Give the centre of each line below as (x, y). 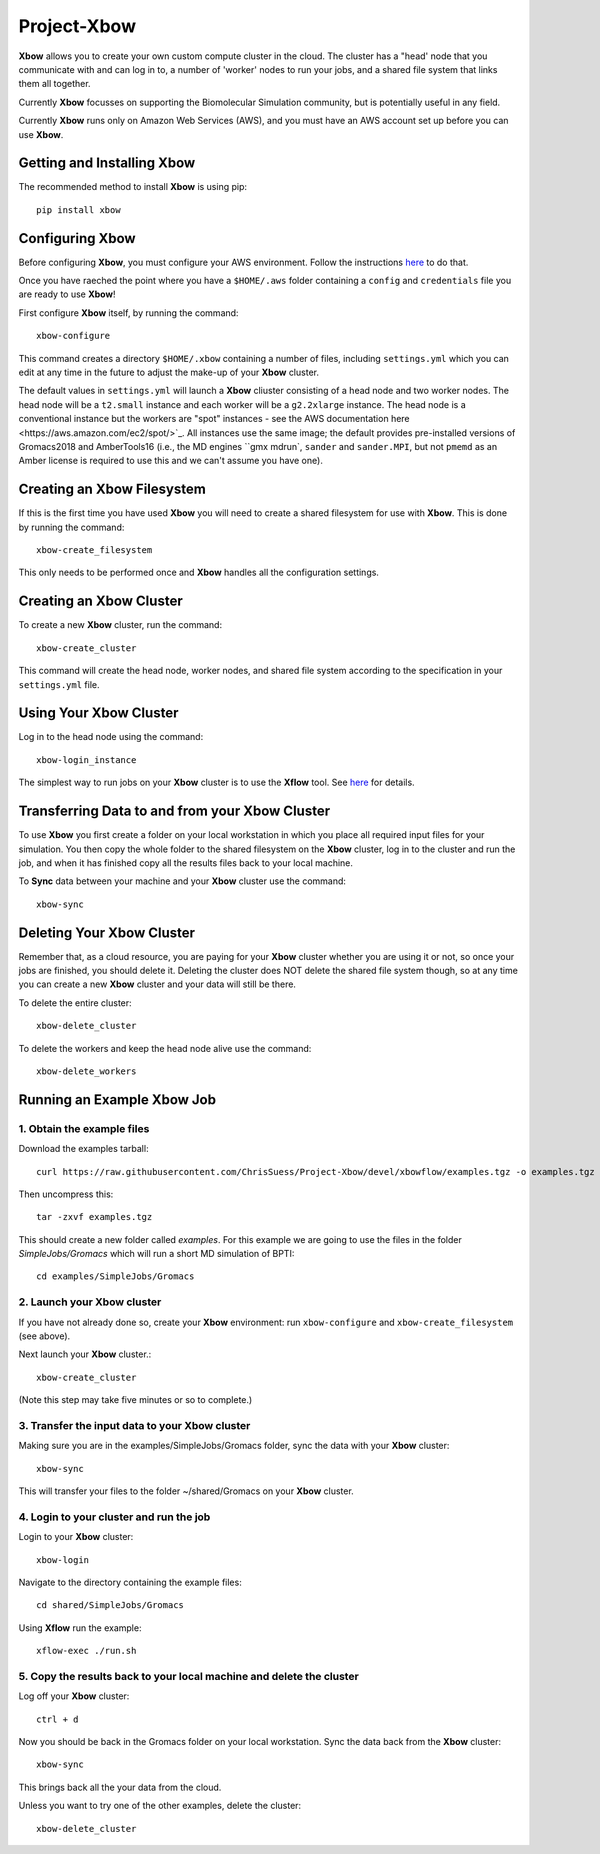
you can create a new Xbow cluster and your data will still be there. (157, 984)
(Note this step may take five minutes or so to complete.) (135, 1400)
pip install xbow (78, 209)
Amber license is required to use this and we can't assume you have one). (171, 461)
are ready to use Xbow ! (67, 294)
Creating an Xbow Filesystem (112, 489)
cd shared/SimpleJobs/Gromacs (110, 1605)
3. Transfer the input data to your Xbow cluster (134, 1425)
